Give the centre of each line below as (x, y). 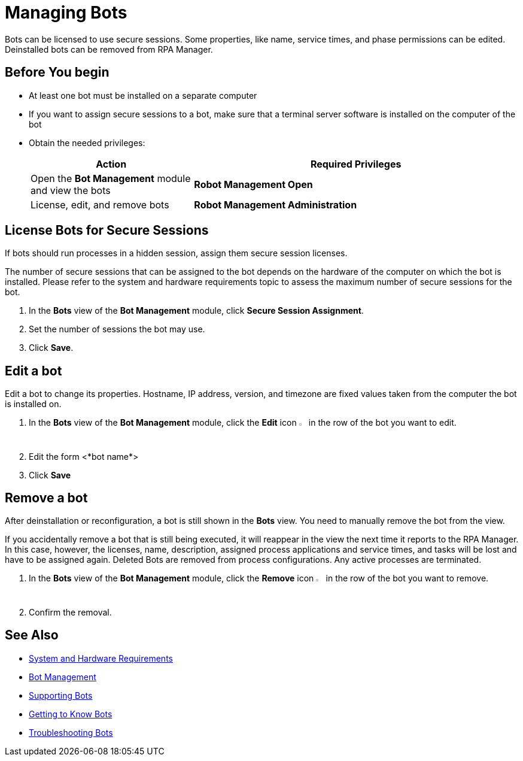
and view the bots (71, 190)
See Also (32, 635)
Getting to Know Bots (71, 714)
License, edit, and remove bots (100, 204)
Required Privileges (356, 164)
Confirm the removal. (70, 612)
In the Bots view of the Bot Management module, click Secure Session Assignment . (196, 311)
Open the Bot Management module (111, 178)
